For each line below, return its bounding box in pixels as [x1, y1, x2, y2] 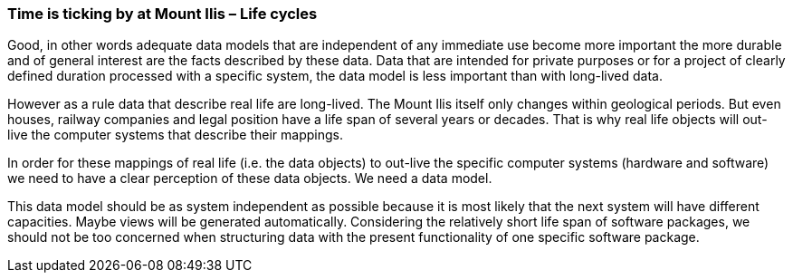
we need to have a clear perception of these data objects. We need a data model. [7, 170, 492, 187]
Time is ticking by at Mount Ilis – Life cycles [7, 5, 318, 23]
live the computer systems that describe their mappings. [7, 127, 343, 143]
